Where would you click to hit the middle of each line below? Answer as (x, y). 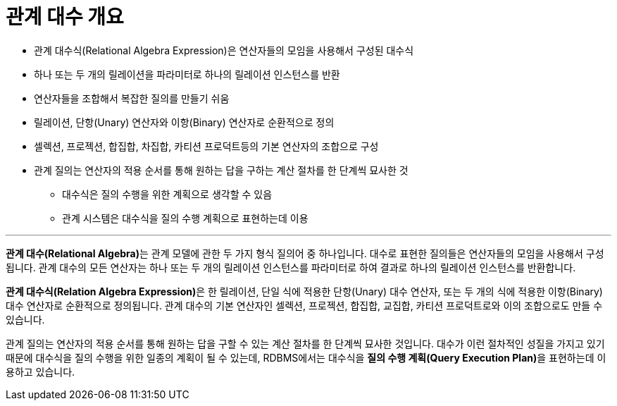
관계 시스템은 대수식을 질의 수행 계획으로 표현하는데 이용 (185, 218)
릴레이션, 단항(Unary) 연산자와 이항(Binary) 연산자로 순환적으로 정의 (184, 122)
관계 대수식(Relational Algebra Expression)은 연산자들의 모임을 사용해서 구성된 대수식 (224, 50)
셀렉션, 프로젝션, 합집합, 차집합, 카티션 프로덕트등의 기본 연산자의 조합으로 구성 (206, 146)
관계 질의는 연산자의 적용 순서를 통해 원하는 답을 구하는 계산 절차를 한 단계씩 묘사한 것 (221, 170)
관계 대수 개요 (65, 17)
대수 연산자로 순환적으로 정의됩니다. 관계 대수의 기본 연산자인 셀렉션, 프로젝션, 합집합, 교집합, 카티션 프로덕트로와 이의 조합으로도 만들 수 (304, 305)
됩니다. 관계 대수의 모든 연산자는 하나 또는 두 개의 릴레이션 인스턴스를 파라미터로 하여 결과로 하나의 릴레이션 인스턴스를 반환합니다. (291, 267)
